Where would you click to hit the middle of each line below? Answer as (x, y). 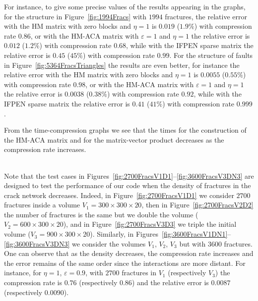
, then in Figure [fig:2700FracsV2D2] (197, 205)
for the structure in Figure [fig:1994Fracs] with (75, 16)
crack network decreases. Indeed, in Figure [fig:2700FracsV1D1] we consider (119, 195)
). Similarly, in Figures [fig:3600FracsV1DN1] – (161, 234)
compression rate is (33, 282)
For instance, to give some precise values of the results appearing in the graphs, (125, 6)
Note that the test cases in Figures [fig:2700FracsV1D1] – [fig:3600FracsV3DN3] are (129, 176)
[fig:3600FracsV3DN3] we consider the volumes (75, 243)
